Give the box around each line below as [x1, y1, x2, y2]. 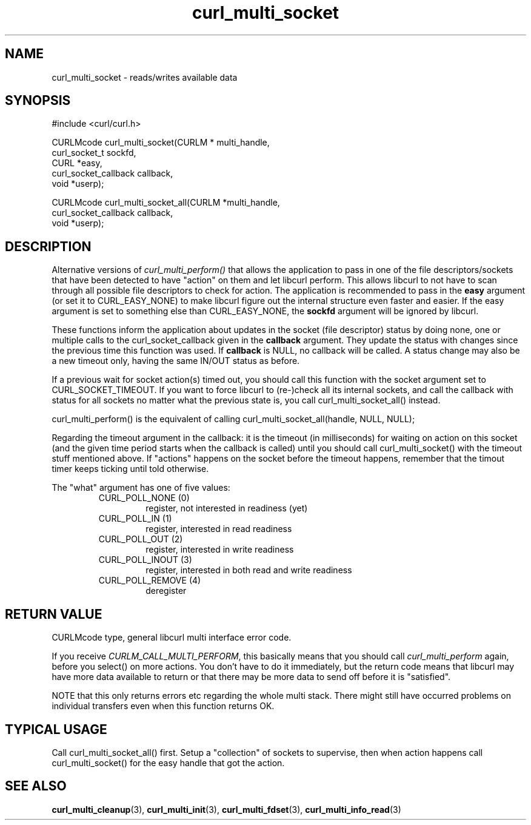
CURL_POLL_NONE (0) [98, 493, 190, 503]
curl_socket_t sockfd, [52, 147, 136, 158]
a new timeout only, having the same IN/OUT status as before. [52, 355, 300, 366]
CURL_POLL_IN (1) [98, 513, 172, 524]
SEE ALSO [5, 778, 67, 794]
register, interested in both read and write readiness [145, 565, 352, 576]
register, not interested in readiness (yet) [145, 503, 308, 514]
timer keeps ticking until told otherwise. [52, 463, 209, 474]
